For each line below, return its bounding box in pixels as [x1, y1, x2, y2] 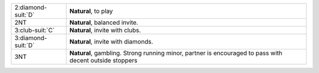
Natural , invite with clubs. [69, 26, 141, 34]
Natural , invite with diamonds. [69, 38, 154, 45]
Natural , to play [69, 7, 113, 15]
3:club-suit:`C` [14, 26, 55, 34]
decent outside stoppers [69, 57, 138, 64]
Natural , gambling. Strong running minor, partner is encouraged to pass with [69, 49, 283, 57]
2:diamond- [14, 4, 47, 11]
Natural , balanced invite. [69, 18, 138, 26]
